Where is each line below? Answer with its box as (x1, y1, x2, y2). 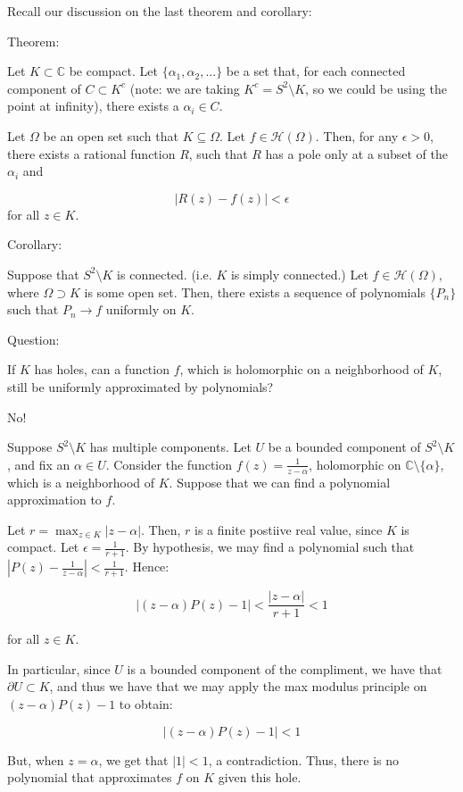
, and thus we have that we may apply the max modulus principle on (49, 677, 427, 696)
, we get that (98, 750, 169, 769)
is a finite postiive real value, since (194, 520, 383, 538)
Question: (7, 329, 60, 348)
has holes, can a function (34, 360, 169, 379)
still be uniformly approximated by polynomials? (7, 377, 274, 396)
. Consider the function (105, 454, 233, 473)
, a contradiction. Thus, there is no (208, 750, 399, 769)
